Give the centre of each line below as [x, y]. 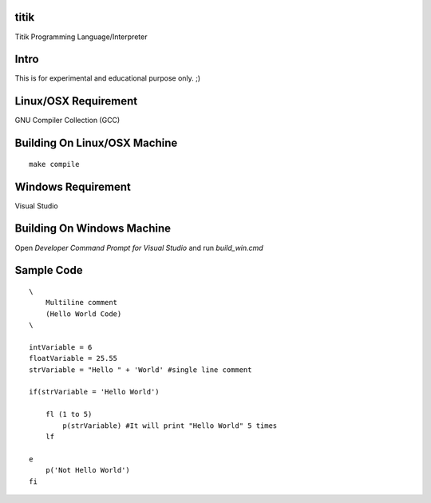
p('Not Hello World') [88, 470]
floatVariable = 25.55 [73, 358]
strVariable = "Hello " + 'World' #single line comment [140, 370]
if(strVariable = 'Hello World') [94, 392]
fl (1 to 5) [69, 414]
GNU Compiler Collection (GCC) [67, 121]
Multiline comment [81, 303]
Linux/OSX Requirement [76, 101]
